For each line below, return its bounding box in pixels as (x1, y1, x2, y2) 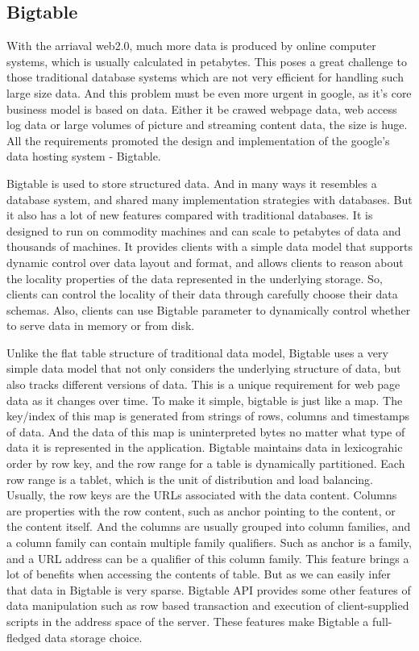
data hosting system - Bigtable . (6, 148, 161, 165)
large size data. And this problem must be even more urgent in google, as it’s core (6, 84, 412, 101)
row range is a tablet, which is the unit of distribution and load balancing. (6, 470, 374, 487)
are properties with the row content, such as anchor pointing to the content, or (6, 502, 396, 519)
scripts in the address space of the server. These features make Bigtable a (6, 612, 369, 629)
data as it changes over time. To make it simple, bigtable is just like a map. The (6, 391, 403, 408)
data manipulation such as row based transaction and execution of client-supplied (6, 597, 409, 614)
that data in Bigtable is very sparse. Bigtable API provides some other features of (6, 581, 411, 598)
